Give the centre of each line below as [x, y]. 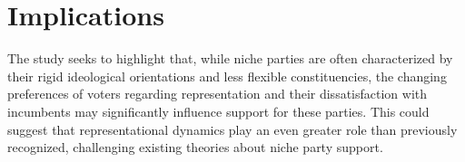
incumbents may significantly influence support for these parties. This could [218, 111]
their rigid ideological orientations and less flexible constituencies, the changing [227, 76]
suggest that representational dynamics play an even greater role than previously [232, 129]
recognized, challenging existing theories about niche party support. [195, 147]
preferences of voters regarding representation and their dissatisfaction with [218, 94]
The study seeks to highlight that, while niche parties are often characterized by [230, 58]
